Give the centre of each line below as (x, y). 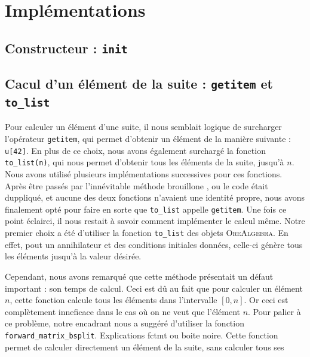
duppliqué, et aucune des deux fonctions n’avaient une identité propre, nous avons (155, 197)
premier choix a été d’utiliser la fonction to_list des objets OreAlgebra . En (147, 233)
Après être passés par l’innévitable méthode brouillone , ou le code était (136, 185)
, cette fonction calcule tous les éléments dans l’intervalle (113, 300)
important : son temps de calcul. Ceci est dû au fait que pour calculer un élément (154, 288)
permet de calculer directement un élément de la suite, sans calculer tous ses (145, 347)
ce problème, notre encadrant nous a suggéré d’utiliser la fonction (125, 323)
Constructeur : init (66, 48)
